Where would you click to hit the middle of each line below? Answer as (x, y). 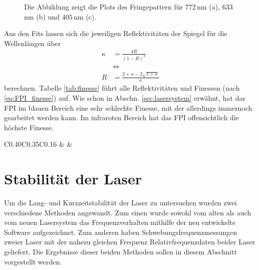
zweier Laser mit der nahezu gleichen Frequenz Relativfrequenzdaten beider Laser (130, 242)
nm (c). (85, 16)
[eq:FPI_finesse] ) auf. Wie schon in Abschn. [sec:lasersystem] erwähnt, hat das (125, 97)
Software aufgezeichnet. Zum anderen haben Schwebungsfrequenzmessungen (121, 232)
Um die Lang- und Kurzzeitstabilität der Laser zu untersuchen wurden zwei (120, 203)
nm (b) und (42, 16)
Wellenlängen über (33, 43)
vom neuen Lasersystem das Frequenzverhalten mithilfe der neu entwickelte (120, 222)
